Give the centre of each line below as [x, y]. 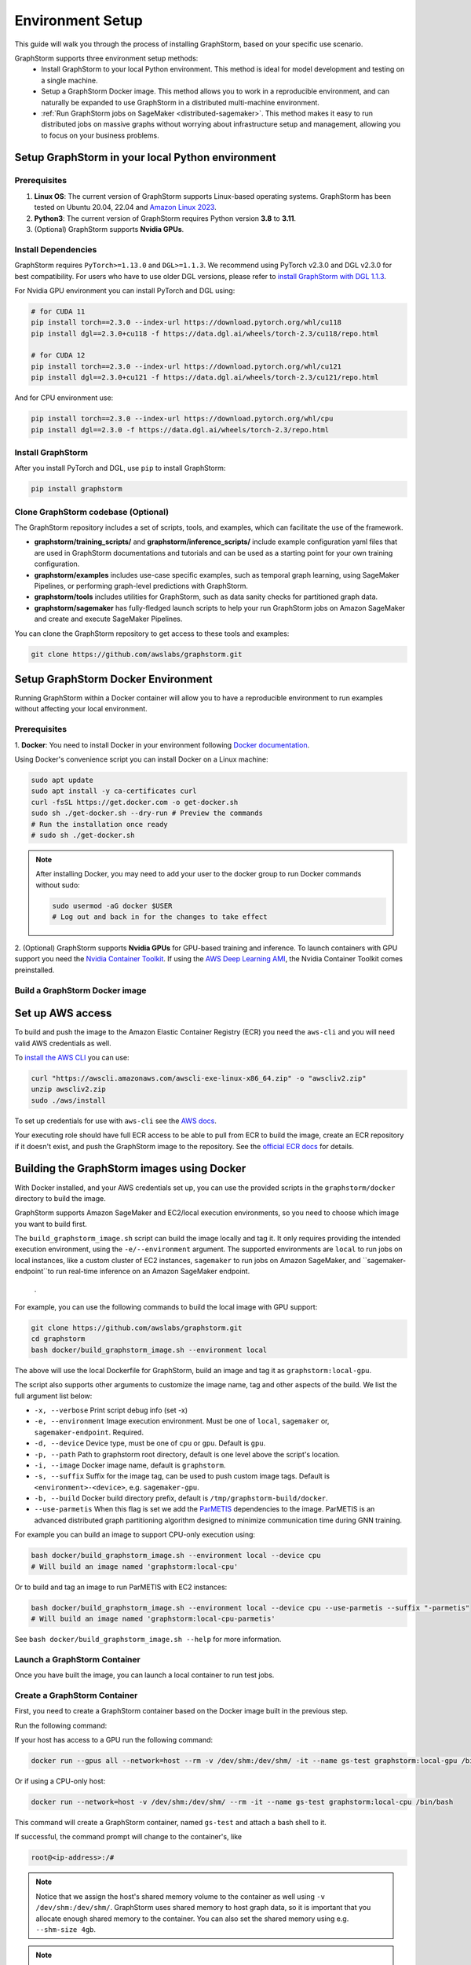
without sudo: [58, 885]
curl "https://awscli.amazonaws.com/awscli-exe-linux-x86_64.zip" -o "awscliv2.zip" [199, 1078]
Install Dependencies [56, 249]
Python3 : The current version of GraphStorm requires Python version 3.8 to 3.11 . [165, 218]
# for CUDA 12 [58, 355]
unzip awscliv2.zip [68, 1089]
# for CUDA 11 [58, 311]
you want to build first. [51, 1224]
